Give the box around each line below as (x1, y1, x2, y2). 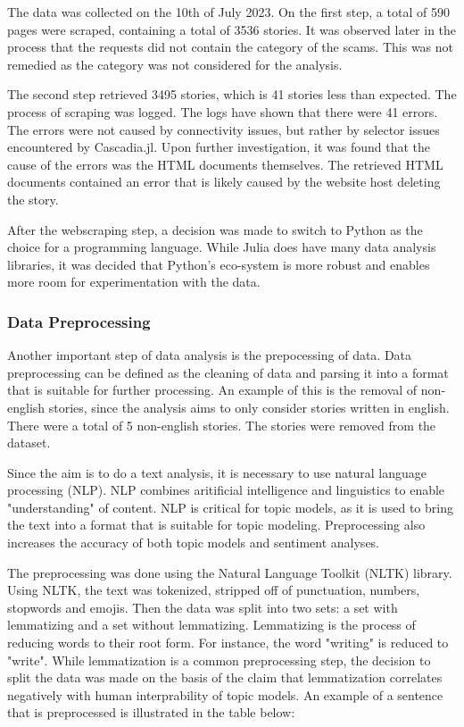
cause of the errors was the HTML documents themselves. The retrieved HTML (7, 155, 443, 173)
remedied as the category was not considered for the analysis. (7, 54, 343, 73)
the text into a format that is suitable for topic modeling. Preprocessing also (7, 515, 426, 534)
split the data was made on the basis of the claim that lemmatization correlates (7, 668, 443, 687)
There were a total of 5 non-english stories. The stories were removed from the (7, 415, 436, 434)
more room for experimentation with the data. (7, 272, 261, 291)
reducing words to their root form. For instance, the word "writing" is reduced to (7, 633, 449, 652)
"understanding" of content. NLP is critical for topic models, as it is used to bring (7, 497, 453, 516)
